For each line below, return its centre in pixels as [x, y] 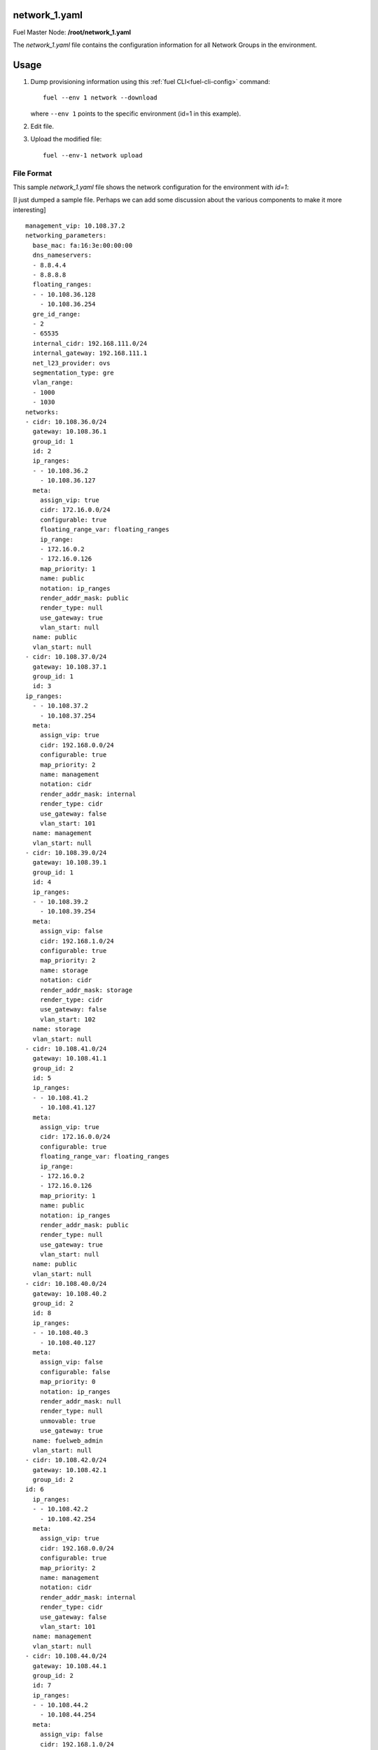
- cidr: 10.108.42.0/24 [66, 1460]
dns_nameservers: [62, 255]
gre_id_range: [57, 314]
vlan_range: [53, 383]
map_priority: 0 [68, 1382]
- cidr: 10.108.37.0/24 [66, 657]
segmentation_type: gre [73, 372]
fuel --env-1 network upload [93, 155]
